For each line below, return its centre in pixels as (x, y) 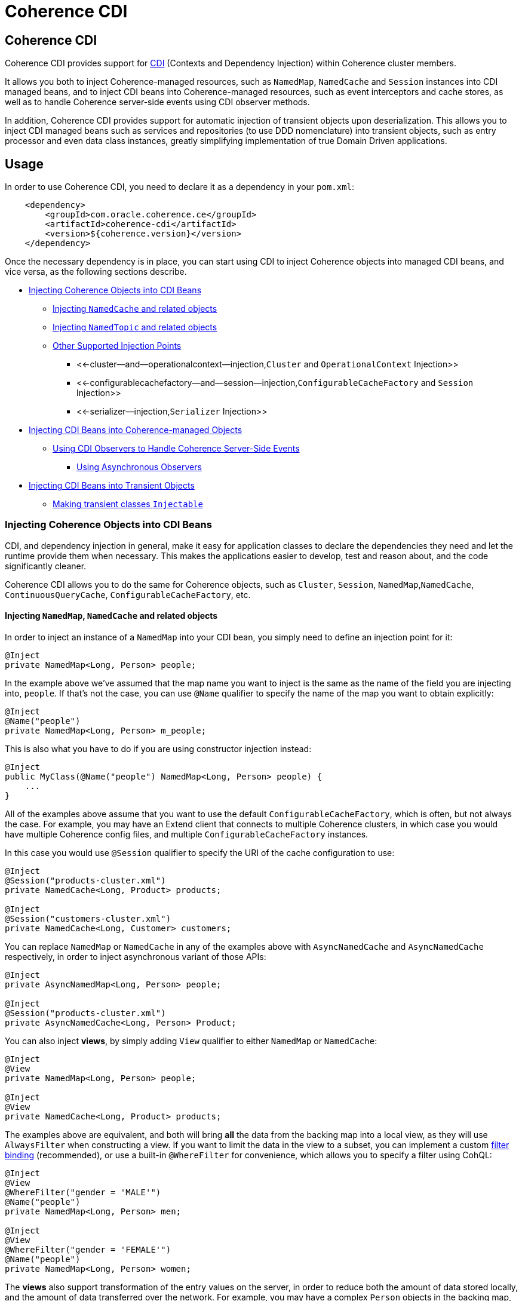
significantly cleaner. (46, 566)
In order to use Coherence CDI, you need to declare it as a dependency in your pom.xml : (180, 187)
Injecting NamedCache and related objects (135, 309)
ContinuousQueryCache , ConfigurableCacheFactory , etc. (128, 594)
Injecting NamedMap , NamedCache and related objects (111, 616)
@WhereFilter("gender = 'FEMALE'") (88, 1249)
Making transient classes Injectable (128, 504)
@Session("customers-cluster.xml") (88, 918)
